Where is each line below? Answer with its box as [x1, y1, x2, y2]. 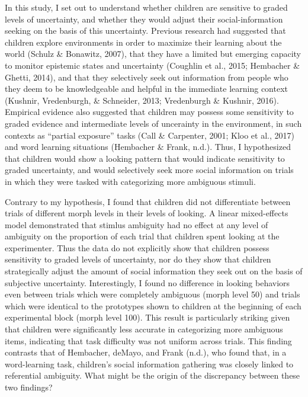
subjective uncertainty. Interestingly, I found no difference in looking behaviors [5, 276, 290, 289]
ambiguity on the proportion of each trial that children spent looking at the [5, 230, 280, 242]
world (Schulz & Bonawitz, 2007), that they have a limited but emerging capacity [5, 47, 301, 60]
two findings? [5, 381, 53, 393]
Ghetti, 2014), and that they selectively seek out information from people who [5, 71, 288, 83]
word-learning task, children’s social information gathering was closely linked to [5, 357, 294, 370]
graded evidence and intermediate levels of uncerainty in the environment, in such [5, 117, 302, 129]
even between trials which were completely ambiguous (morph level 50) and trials [5, 288, 300, 300]
